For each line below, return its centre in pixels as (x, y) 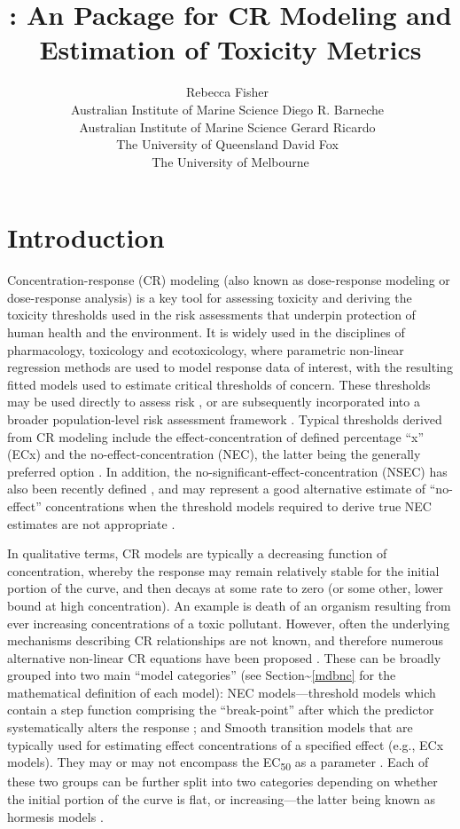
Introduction (86, 237)
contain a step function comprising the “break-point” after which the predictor (221, 710)
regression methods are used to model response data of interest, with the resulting (230, 367)
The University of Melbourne (230, 161)
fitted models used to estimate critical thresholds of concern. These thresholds (219, 384)
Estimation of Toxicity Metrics (230, 49)
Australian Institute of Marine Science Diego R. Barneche (227, 109)
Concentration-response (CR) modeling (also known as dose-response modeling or (229, 280)
